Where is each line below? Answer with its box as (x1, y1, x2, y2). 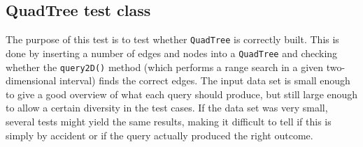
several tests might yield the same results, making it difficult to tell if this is (6, 114, 332, 128)
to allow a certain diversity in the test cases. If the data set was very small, (6, 100, 328, 115)
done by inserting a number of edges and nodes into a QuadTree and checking (6, 45, 338, 60)
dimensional (6, 73, 57, 88)
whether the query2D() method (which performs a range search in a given (6, 59, 324, 74)
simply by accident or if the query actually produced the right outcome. (6, 127, 313, 142)
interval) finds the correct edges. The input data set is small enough (59, 73, 350, 88)
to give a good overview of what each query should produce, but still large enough (6, 86, 358, 101)
